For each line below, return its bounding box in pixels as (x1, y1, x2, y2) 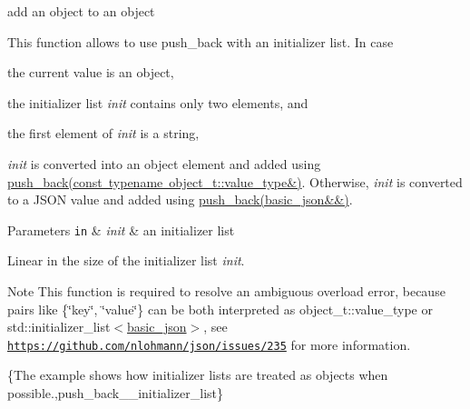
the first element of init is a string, (7, 124, 200, 143)
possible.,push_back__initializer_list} (7, 384, 223, 403)
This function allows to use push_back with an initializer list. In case (7, 32, 394, 51)
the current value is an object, (7, 63, 174, 82)
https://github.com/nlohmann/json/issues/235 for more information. (7, 334, 411, 354)
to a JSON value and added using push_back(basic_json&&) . (7, 190, 353, 209)
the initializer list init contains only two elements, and (7, 93, 308, 112)
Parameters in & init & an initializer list (7, 220, 235, 239)
